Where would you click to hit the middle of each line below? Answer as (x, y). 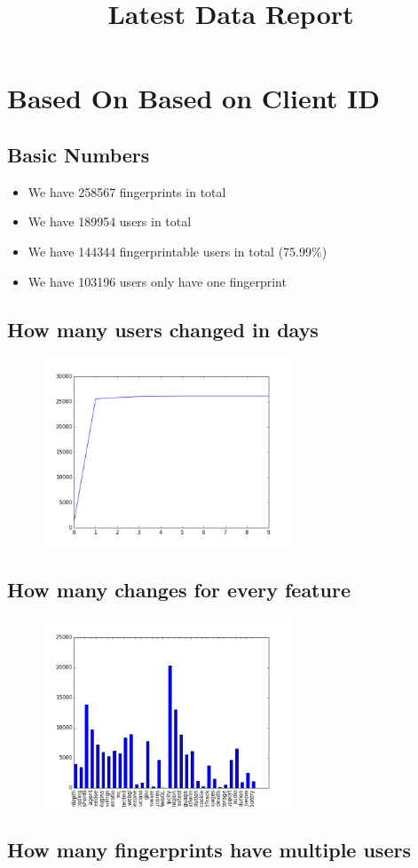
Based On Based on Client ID (193, 98)
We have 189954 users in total (110, 221)
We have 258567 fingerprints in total (127, 191)
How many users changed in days (163, 329)
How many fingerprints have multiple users (209, 850)
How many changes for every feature (179, 589)
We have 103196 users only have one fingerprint (157, 281)
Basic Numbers (79, 154)
